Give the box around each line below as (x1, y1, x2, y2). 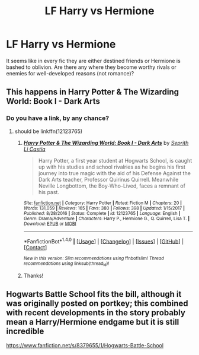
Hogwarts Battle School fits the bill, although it (6, 289, 182, 299)
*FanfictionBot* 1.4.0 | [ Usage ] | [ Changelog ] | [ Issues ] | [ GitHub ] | (23, 236, 184, 245)
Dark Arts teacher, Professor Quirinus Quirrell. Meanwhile (38, 176, 179, 183)
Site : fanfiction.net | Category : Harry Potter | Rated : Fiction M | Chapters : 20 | (23, 200, 182, 206)
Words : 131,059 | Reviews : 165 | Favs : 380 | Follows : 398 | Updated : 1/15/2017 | (23, 205, 185, 211)
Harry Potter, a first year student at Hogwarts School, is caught (38, 157, 192, 164)
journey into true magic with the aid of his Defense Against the (38, 169, 191, 176)
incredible (6, 327, 44, 336)
